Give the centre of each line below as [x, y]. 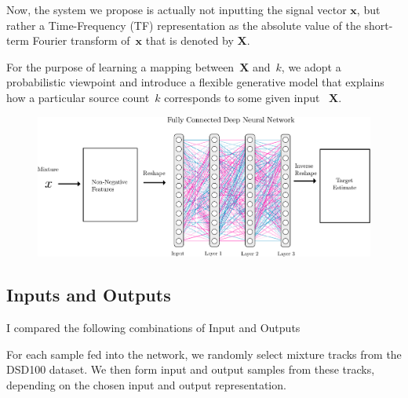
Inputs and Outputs [89, 295]
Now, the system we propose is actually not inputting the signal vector [177, 9]
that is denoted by [189, 40]
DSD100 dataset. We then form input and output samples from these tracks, [191, 369]
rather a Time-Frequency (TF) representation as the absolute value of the [184, 25]
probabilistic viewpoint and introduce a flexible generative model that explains [195, 82]
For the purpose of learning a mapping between [120, 66]
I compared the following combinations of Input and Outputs [153, 327]
